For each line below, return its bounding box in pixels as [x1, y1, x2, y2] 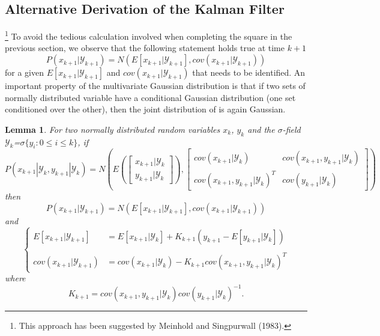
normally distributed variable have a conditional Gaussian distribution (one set [5, 91, 296, 103]
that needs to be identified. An [192, 66, 306, 79]
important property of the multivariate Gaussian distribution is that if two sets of [5, 79, 306, 92]
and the [247, 123, 275, 135]
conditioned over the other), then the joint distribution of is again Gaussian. [5, 103, 286, 115]
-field [282, 123, 301, 135]
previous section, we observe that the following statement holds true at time [5, 41, 285, 54]
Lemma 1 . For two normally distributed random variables [5, 123, 220, 135]
